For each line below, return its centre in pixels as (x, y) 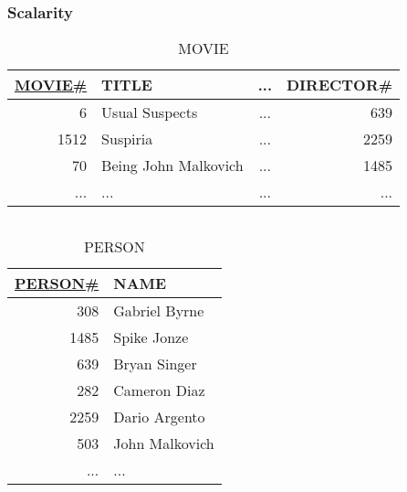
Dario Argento (159, 417)
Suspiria (127, 139)
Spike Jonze (151, 337)
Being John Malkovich (172, 166)
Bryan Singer (155, 364)
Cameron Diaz (159, 390)
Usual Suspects (150, 112)
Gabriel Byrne (159, 311)
